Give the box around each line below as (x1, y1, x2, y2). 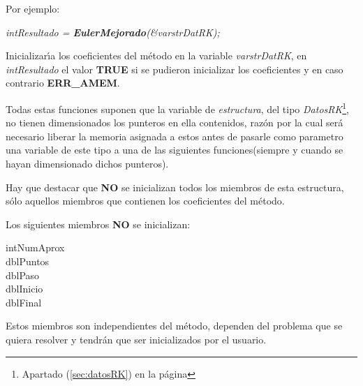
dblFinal (6, 295, 42, 309)
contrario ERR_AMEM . (6, 75, 120, 90)
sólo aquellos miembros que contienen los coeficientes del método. (6, 193, 285, 208)
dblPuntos (6, 253, 50, 268)
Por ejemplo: (6, 1, 60, 15)
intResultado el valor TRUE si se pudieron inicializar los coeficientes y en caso (6, 61, 343, 76)
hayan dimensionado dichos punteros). (6, 156, 169, 170)
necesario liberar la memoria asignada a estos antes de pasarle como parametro (6, 128, 343, 143)
